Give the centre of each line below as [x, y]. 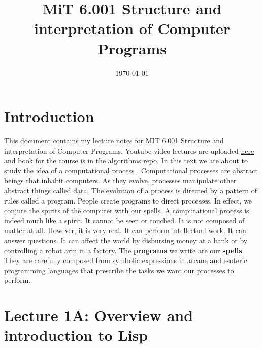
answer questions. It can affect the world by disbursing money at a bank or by [126, 240]
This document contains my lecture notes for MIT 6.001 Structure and [114, 141]
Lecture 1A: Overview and [99, 315]
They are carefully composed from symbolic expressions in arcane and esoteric [126, 260]
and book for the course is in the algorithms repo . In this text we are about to [126, 161]
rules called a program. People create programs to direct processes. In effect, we [128, 200]
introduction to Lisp [76, 335]
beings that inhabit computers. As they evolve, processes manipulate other [120, 180]
